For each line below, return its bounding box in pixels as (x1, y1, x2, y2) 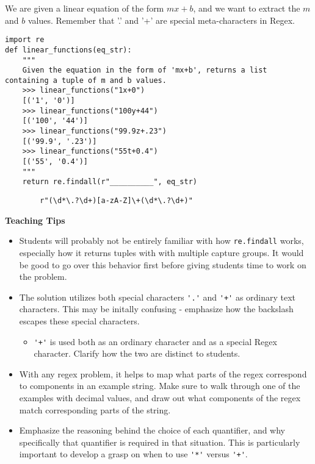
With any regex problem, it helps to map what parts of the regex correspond (19, 367, 307, 380)
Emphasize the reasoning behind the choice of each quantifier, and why (19, 424, 286, 437)
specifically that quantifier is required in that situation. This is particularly (19, 435, 300, 448)
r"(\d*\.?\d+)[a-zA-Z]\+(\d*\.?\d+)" (40, 196, 193, 205)
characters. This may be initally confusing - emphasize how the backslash (19, 302, 294, 315)
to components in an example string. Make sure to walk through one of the (19, 379, 300, 392)
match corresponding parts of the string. (19, 403, 171, 416)
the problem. (19, 270, 67, 283)
